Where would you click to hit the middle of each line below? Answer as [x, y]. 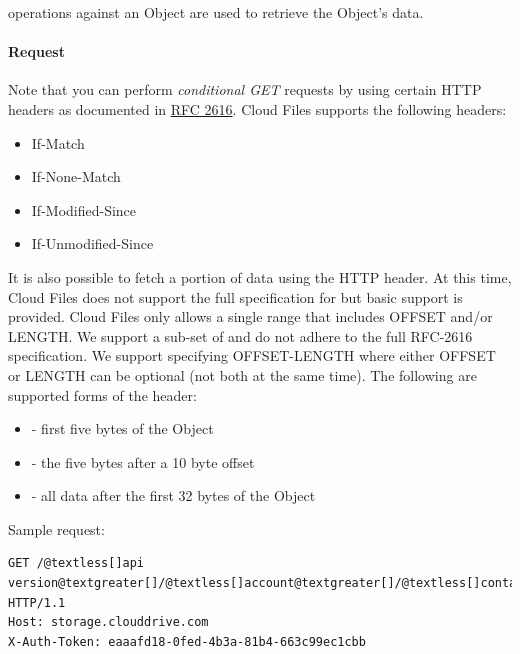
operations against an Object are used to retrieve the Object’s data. [216, 12]
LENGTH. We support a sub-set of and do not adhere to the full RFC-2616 [240, 335]
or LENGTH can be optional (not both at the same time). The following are [242, 374]
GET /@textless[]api [76, 563]
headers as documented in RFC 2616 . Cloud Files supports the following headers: [257, 108]
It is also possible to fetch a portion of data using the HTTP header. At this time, [260, 276]
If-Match [58, 142]
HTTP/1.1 [37, 602]
